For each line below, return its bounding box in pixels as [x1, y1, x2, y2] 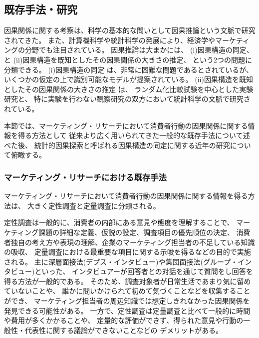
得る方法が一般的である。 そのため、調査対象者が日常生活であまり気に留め [4, 275, 251, 286]
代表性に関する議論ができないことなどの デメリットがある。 [24, 324, 223, 335]
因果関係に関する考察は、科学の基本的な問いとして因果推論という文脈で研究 [4, 25, 256, 35]
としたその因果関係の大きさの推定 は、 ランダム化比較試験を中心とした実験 [4, 83, 254, 94]
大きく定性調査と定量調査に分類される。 [27, 200, 160, 210]
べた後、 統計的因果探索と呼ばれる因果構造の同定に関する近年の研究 [4, 139, 230, 150]
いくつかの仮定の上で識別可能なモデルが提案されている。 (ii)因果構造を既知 [4, 74, 253, 84]
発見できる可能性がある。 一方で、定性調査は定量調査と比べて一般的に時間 [4, 305, 251, 315]
